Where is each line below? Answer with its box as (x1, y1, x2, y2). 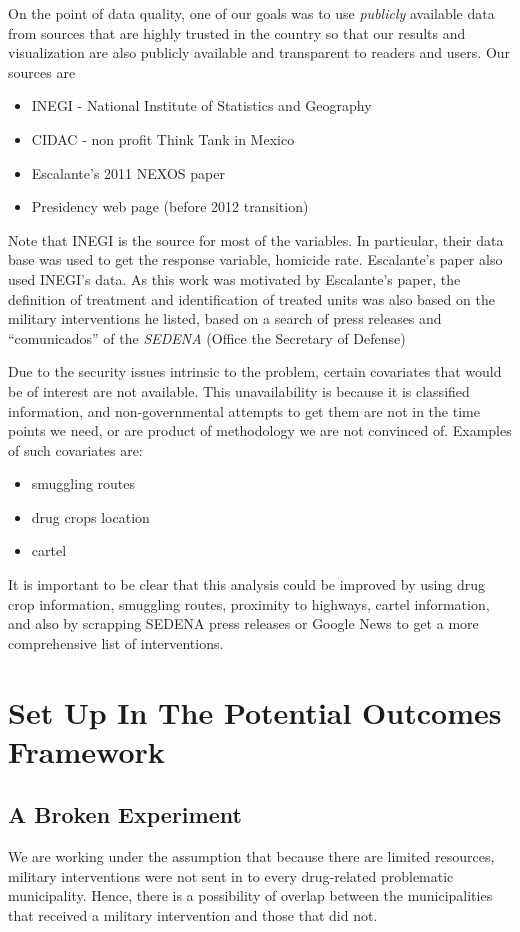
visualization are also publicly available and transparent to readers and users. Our (8, 42, 511, 63)
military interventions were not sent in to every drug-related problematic (8, 865, 454, 886)
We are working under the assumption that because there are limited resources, (8, 846, 495, 867)
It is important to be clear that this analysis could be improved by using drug (8, 574, 485, 595)
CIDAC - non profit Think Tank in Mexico (31, 128, 295, 149)
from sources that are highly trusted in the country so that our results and (8, 22, 466, 43)
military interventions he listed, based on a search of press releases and (8, 308, 442, 329)
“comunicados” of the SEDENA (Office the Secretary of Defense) (8, 327, 406, 348)
